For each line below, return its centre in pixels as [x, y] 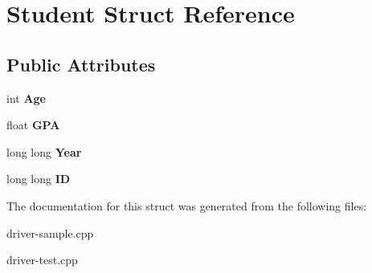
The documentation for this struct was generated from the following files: [187, 205]
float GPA [33, 125]
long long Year [44, 151]
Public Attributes [81, 64]
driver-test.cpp [42, 260]
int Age [27, 98]
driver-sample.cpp [50, 232]
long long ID [39, 179]
